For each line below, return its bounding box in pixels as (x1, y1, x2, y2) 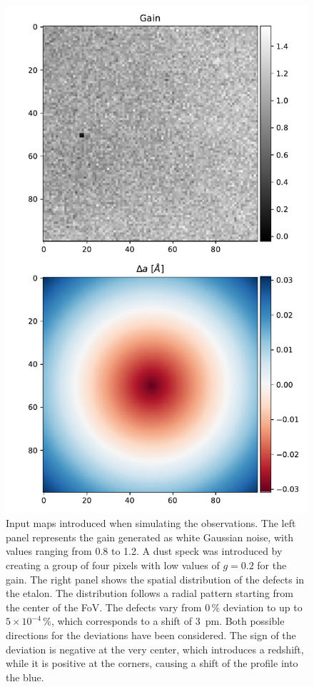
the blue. (6, 669, 44, 684)
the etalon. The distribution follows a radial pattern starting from (6, 586, 293, 601)
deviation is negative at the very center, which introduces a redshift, (6, 641, 304, 656)
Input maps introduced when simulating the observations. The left (6, 516, 296, 531)
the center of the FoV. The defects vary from (6, 599, 202, 614)
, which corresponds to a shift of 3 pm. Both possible (51, 613, 285, 628)
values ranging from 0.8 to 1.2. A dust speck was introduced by (6, 543, 283, 558)
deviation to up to (223, 599, 303, 614)
